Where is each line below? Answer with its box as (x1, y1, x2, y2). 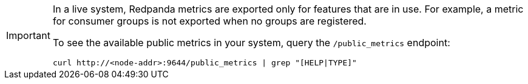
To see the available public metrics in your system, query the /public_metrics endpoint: (52, 37, 450, 49)
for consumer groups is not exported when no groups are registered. (52, 15, 367, 27)
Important (6, 29, 50, 41)
